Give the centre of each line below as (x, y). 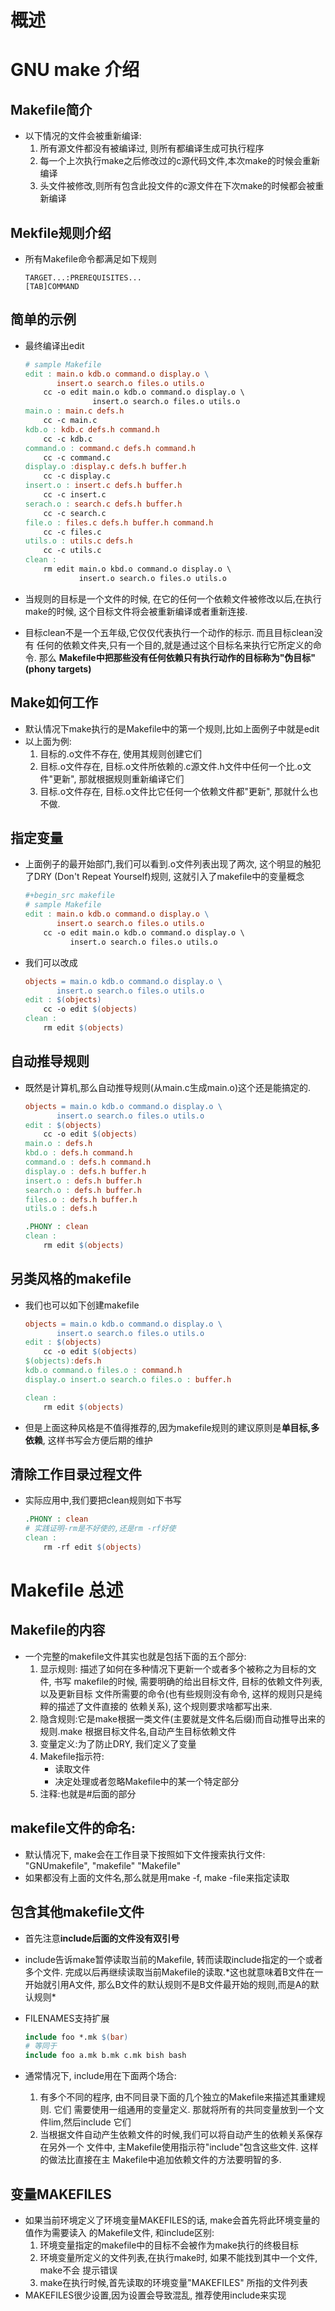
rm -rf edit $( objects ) (92, 1547)
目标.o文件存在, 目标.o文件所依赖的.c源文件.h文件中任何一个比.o (171, 766)
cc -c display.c (77, 476)
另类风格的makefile (71, 1279)
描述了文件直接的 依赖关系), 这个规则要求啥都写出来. (165, 1706)
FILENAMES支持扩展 (67, 2018)
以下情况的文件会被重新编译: (83, 136)
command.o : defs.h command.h (88, 1162)
